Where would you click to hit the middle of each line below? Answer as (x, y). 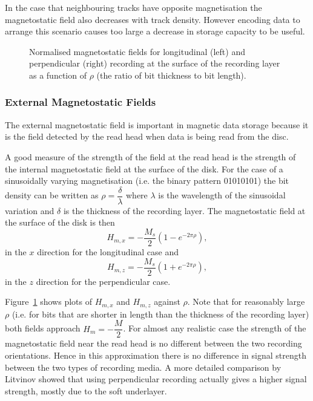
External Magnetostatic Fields (81, 102)
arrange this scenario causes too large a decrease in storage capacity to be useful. (155, 31)
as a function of (58, 75)
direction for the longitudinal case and (108, 252)
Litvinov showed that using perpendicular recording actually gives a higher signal (156, 379)
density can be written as (52, 195)
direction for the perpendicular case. (103, 281)
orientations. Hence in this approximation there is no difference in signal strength (156, 355)
